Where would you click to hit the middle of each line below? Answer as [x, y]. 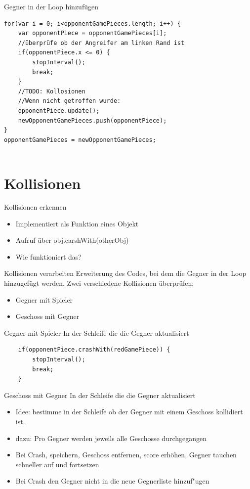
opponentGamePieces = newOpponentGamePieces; [80, 140]
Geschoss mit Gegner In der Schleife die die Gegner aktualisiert [100, 395]
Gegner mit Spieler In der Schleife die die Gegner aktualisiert [97, 333]
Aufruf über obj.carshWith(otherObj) [72, 240]
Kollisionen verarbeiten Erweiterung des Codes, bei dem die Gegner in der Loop [125, 273]
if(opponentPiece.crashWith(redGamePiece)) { [94, 350]
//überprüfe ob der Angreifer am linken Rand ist [101, 43]
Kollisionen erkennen [35, 207]
